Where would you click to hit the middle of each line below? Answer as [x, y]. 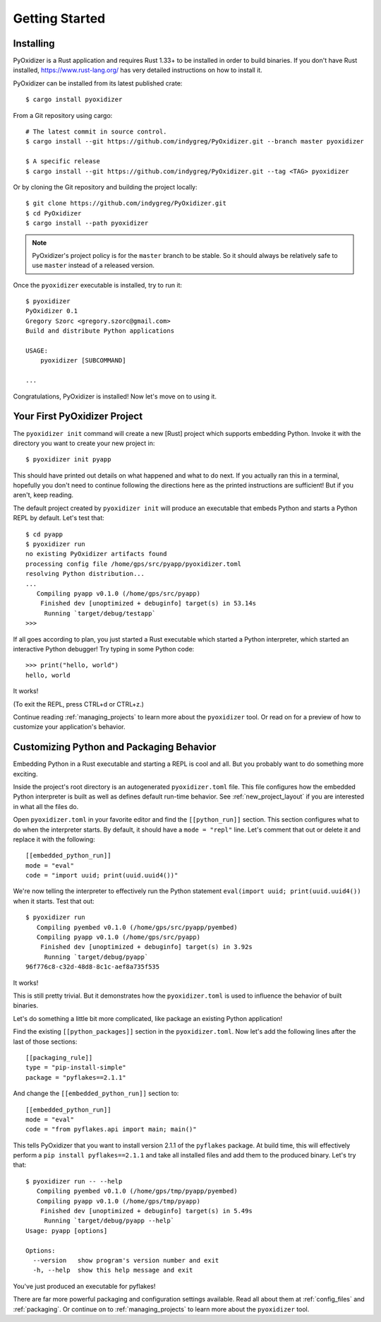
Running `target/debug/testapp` [100, 613]
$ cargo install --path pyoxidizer [87, 223]
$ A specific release [63, 161]
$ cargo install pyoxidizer [74, 100]
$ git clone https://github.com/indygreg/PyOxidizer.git [126, 203]
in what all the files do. [46, 806]
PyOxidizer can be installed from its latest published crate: [98, 83]
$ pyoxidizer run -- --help [74, 1181]
